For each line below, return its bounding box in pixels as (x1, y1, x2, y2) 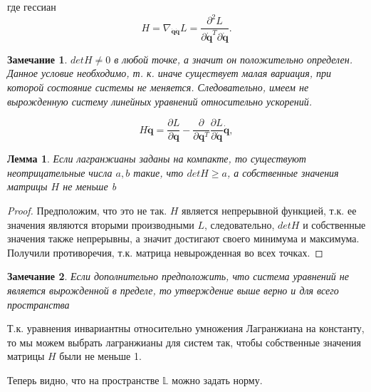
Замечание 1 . (7, 51, 68, 66)
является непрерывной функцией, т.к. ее (182, 203, 357, 217)
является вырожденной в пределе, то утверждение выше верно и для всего (7, 282, 339, 297)
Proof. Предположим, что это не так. (7, 203, 167, 217)
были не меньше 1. (59, 349, 142, 363)
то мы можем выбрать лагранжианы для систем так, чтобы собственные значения (7, 334, 362, 349)
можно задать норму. (172, 372, 263, 387)
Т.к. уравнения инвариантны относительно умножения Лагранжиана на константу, (7, 321, 365, 336)
